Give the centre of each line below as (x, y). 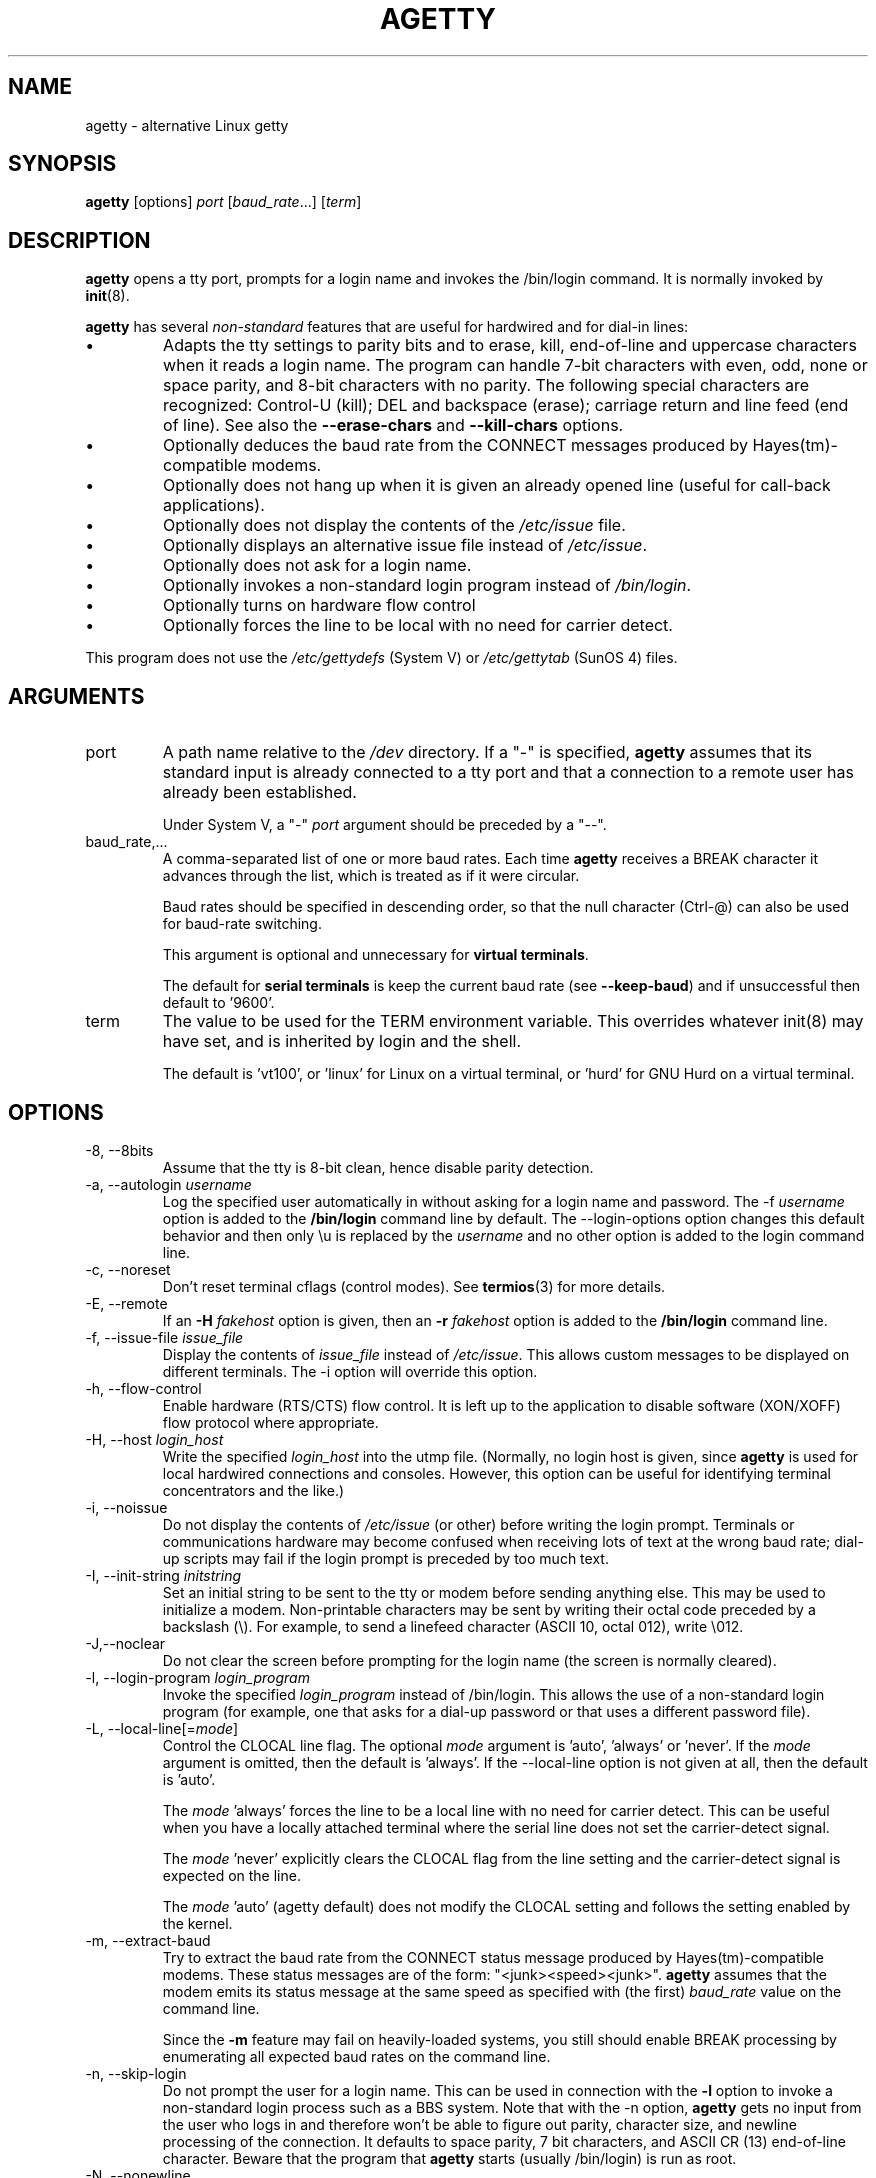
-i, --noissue (126, 1507)
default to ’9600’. (218, 1003)
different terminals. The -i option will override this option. (350, 1371)
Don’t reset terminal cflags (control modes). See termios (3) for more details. (414, 1286)
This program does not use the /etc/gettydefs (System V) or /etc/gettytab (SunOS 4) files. (381, 658)
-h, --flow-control (143, 1388)
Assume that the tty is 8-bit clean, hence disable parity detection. (378, 1167)
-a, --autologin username (168, 1184)
